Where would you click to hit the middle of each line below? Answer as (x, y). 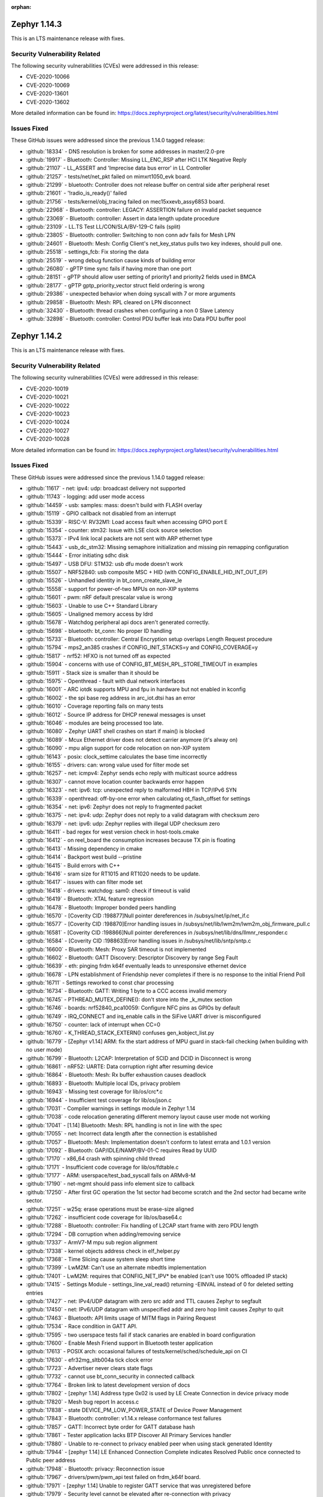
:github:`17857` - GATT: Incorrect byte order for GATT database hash (111, 1427)
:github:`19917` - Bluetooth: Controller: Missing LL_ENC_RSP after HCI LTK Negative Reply (136, 159)
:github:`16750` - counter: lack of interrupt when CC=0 (93, 1025)
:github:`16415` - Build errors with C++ (73, 865)
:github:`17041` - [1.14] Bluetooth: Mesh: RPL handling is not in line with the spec (124, 1125)
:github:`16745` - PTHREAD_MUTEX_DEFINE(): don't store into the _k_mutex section (129, 999)
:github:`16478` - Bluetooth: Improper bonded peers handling (101, 907)
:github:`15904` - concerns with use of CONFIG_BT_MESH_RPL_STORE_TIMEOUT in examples (142, 664)
